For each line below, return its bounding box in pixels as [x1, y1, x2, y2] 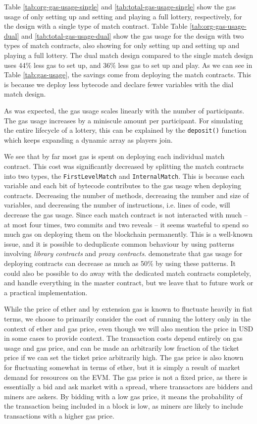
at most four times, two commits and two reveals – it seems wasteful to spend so [4, 219, 249, 229]
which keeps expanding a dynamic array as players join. [4, 134, 173, 145]
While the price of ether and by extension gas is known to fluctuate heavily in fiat [4, 304, 253, 314]
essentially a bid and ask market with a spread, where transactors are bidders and [4, 381, 253, 392]
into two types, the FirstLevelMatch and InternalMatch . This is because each [4, 170, 245, 181]
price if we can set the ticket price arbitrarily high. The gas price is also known [4, 352, 244, 363]
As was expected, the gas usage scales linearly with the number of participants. [4, 105, 245, 115]
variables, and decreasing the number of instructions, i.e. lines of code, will [4, 200, 230, 210]
